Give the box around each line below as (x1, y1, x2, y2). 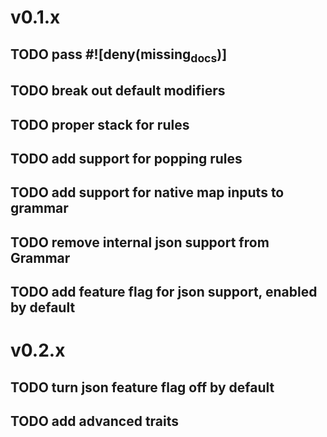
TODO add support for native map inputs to (10, 184, 285, 201)
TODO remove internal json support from (10, 234, 270, 251)
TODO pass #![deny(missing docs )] (10, 46, 228, 65)
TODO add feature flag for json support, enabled (10, 284, 318, 301)
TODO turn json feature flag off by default (10, 379, 275, 396)
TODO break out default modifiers (10, 82, 226, 100)
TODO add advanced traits (10, 413, 180, 430)
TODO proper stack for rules (10, 116, 190, 133)
